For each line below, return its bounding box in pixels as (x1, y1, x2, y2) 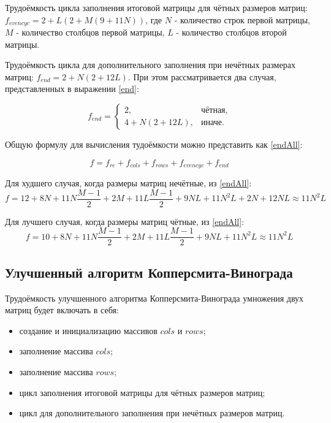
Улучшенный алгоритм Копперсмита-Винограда (5, 262, 293, 281)
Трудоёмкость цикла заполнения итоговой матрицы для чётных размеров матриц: (5, 1, 308, 13)
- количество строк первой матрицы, (174, 13, 311, 26)
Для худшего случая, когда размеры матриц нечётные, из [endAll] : (5, 177, 252, 189)
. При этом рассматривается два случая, (127, 70, 276, 83)
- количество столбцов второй (176, 26, 287, 39)
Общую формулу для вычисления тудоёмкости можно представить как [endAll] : (5, 138, 303, 151)
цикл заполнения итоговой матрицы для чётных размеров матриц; (19, 386, 265, 398)
